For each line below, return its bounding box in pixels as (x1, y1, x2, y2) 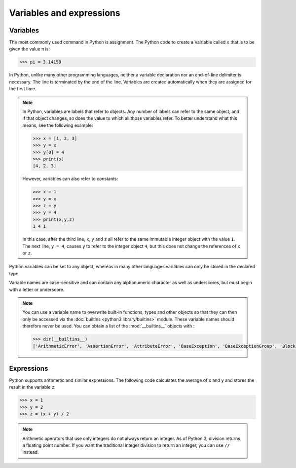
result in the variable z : (9, 384, 56, 390)
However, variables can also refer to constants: (22, 176, 118, 182)
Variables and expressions (9, 7, 120, 18)
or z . (22, 250, 32, 256)
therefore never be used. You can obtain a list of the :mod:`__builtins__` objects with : (22, 323, 195, 329)
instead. (22, 449, 39, 455)
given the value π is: (9, 46, 50, 52)
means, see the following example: (22, 122, 93, 128)
